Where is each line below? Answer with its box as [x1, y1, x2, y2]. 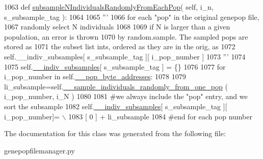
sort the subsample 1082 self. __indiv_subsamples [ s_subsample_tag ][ [4, 101, 227, 111]
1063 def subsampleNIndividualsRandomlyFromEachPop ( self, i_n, [4, 2, 214, 12]
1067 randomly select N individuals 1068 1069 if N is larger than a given [4, 21, 230, 32]
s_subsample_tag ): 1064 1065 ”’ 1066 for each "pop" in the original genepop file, [4, 11, 259, 22]
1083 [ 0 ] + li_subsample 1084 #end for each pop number [68, 111, 252, 121]
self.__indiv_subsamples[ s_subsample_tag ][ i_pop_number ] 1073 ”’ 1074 [4, 51, 246, 61]
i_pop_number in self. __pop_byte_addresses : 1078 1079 [4, 71, 186, 82]
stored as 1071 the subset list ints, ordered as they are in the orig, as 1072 [4, 41, 235, 52]
